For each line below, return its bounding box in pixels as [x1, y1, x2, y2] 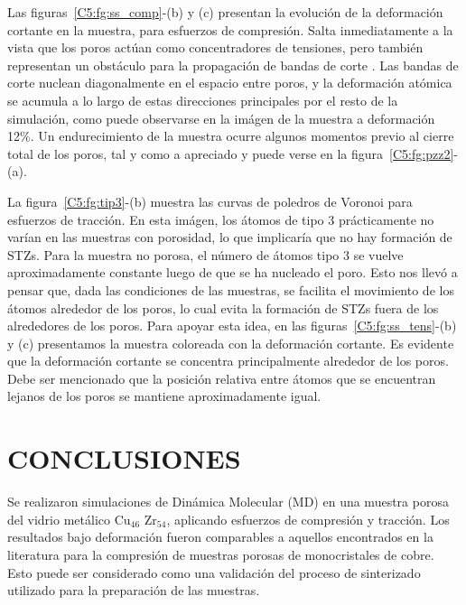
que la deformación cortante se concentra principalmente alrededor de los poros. [7, 351, 449, 370]
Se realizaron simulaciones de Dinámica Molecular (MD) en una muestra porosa [7, 492, 449, 511]
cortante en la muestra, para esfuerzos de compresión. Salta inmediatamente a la [7, 20, 453, 39]
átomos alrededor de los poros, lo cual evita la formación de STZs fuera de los [7, 298, 439, 317]
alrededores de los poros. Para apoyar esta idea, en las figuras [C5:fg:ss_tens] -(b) [7, 316, 457, 335]
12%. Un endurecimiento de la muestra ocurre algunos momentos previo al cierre [7, 126, 454, 145]
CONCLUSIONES [7, 440, 241, 477]
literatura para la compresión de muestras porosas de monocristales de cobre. [7, 544, 434, 563]
